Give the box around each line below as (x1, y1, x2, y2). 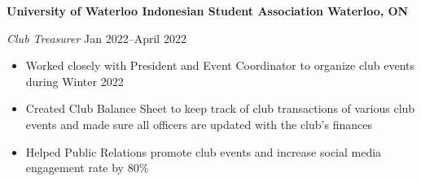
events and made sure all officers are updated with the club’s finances (25, 115, 372, 132)
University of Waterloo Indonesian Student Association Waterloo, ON (7, 2, 409, 19)
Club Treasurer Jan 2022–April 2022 (7, 29, 186, 46)
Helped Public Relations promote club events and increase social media (25, 143, 382, 160)
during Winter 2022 (25, 72, 124, 89)
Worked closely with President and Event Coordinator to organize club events (25, 57, 415, 74)
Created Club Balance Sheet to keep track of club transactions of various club (25, 100, 415, 117)
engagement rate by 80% (25, 159, 149, 176)
